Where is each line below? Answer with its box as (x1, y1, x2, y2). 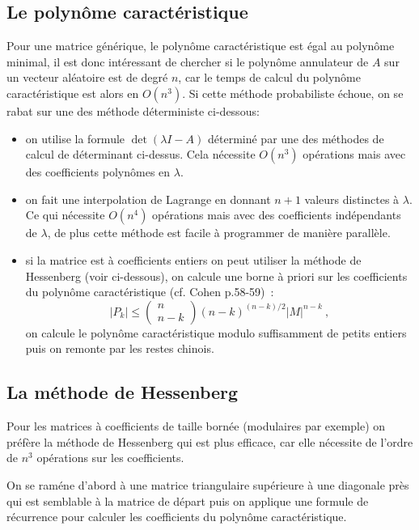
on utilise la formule (25, 129, 125, 146)
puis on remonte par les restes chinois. (25, 340, 214, 357)
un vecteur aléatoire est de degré (6, 69, 168, 86)
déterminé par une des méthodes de (208, 129, 384, 146)
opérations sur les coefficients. (36, 449, 184, 466)
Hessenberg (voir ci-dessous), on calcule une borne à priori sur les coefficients (25, 267, 408, 284)
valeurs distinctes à (304, 190, 400, 207)
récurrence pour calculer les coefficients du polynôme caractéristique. (6, 508, 347, 525)
